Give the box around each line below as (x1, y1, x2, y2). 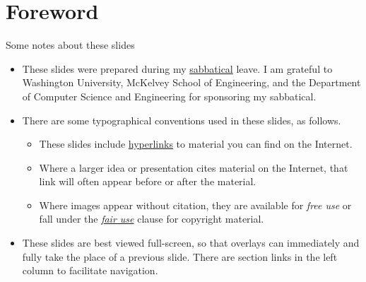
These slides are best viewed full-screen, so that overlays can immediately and (22, 235, 360, 250)
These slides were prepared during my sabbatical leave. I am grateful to (22, 61, 333, 76)
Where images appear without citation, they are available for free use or (39, 197, 352, 212)
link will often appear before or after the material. (39, 174, 256, 189)
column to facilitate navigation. (22, 263, 158, 278)
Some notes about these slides (6, 37, 135, 52)
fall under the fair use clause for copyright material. (39, 211, 264, 226)
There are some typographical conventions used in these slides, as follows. (22, 112, 341, 127)
